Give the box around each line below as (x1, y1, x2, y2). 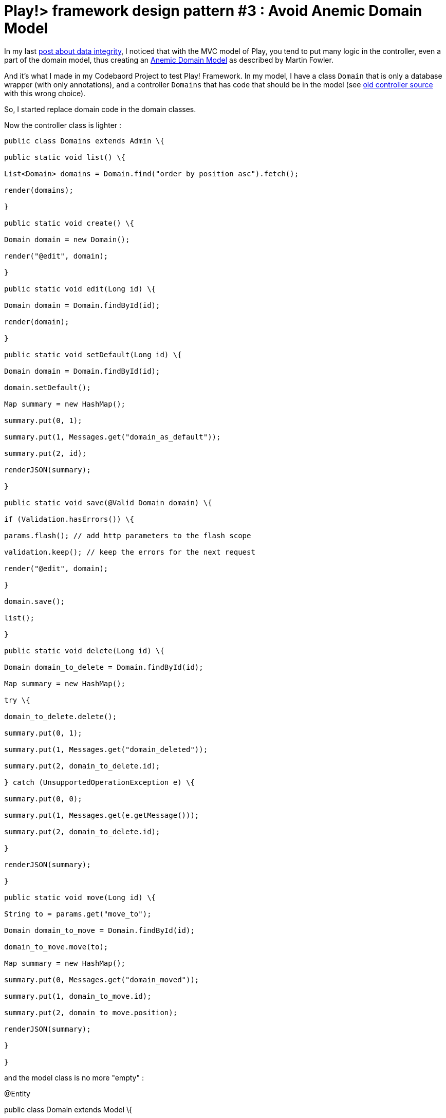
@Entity (4, 1089, 30, 1098)
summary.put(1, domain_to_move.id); (4, 992, 152, 1000)
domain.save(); (4, 597, 65, 606)
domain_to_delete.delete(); (4, 712, 117, 721)
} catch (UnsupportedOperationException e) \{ (4, 778, 195, 786)
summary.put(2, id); (4, 449, 87, 457)
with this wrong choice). (4, 88, 86, 98)
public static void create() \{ (4, 218, 134, 227)
